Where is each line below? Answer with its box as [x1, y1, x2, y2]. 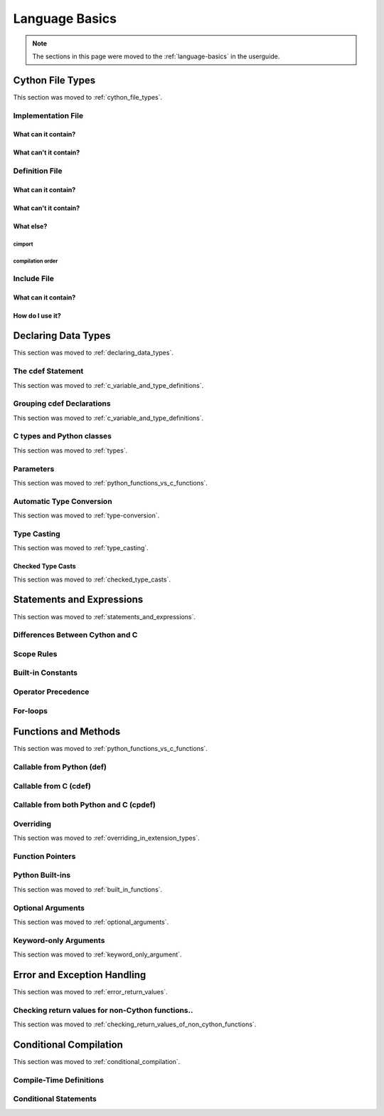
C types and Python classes [13, 431, 112, 441]
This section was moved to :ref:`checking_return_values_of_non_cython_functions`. [13, 1020, 257, 1028]
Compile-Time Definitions [13, 1075, 105, 1085]
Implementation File [13, 110, 84, 120]
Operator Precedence [13, 687, 90, 697]
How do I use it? [13, 311, 62, 320]
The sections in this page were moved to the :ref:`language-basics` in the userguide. [32, 52, 280, 60]
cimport [13, 241, 33, 248]
